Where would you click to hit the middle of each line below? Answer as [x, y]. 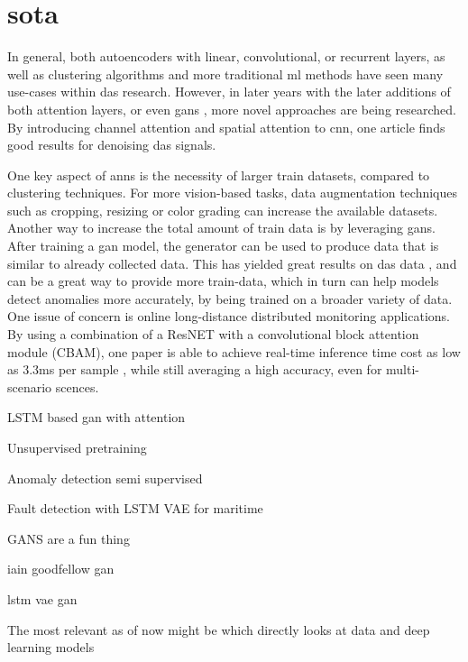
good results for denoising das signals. [112, 145]
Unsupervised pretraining [77, 447]
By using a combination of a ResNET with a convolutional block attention [213, 334]
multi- [403, 369]
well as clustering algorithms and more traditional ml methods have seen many [225, 74]
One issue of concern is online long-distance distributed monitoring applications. [229, 316]
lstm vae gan [42, 598]
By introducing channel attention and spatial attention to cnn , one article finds [226, 127]
